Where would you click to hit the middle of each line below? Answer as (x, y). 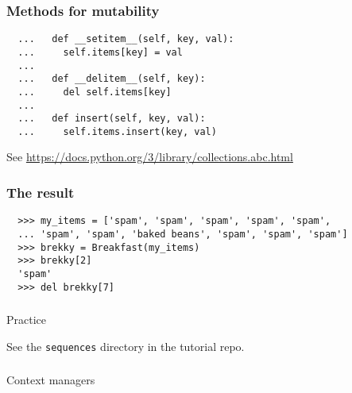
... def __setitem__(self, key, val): (126, 39)
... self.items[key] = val (100, 52)
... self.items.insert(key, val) (117, 131)
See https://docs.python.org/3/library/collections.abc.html (150, 157)
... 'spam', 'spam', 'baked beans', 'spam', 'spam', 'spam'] (183, 234)
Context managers (51, 380)
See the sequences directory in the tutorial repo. (126, 346)
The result (41, 192)
